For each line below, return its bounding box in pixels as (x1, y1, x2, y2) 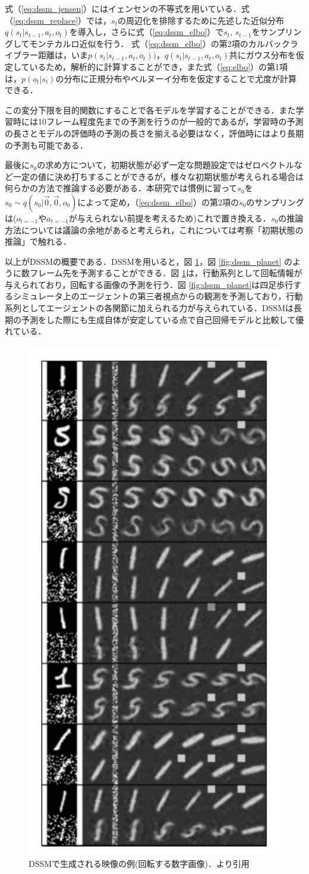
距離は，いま (37, 49, 88, 61)
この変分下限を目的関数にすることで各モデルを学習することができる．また (5, 103, 296, 116)
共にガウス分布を (229, 49, 296, 61)
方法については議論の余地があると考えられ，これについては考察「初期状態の (5, 223, 304, 236)
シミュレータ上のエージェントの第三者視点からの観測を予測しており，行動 (12, 290, 303, 302)
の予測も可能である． (5, 138, 88, 151)
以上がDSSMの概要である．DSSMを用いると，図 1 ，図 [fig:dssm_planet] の (5, 255, 293, 267)
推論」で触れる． (5, 235, 71, 248)
